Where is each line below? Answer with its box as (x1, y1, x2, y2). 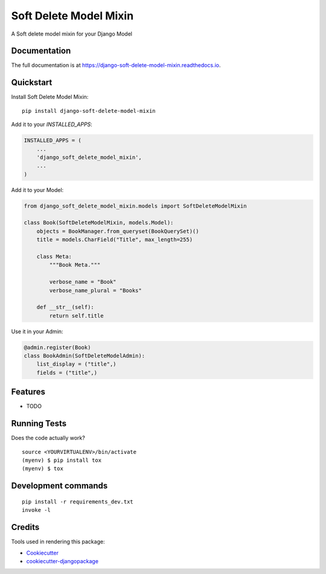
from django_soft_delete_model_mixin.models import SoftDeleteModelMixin (24, 202, 247, 209)
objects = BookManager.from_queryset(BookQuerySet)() (36, 228, 199, 235)
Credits (11, 522, 40, 532)
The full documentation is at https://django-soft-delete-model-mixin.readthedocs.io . (11, 62, 221, 69)
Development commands (11, 480, 108, 491)
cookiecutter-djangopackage (26, 557, 99, 564)
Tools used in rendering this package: (11, 538, 105, 546)
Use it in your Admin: (11, 328, 63, 335)
